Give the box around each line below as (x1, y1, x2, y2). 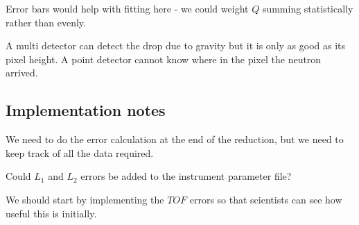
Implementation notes (6, 99, 166, 121)
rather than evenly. (6, 15, 86, 29)
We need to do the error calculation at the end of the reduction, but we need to (6, 132, 344, 147)
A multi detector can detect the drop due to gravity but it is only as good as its (6, 38, 346, 53)
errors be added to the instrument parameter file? (80, 169, 292, 183)
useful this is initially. (6, 206, 97, 220)
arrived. (6, 65, 38, 80)
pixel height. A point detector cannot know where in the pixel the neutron (6, 51, 322, 66)
